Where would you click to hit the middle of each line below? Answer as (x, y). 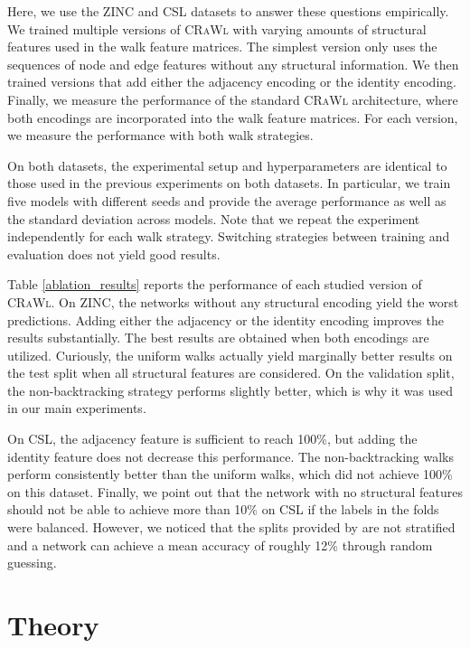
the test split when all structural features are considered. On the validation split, (231, 373)
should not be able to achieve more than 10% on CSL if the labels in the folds (223, 509)
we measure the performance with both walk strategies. (160, 135)
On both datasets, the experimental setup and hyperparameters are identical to (227, 165)
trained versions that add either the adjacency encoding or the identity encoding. (232, 82)
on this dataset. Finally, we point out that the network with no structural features (235, 491)
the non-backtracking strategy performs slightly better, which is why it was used (230, 390)
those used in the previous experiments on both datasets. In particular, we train (229, 183)
